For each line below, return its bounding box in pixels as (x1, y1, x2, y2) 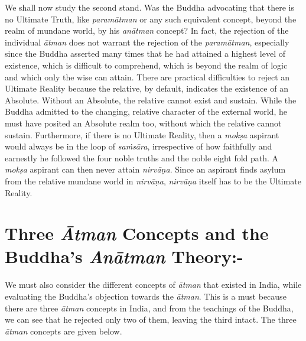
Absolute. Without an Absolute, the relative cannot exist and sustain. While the (5, 93, 297, 106)
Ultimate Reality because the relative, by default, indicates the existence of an (5, 82, 288, 95)
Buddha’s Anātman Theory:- (5, 244, 243, 269)
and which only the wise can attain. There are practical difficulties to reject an (5, 70, 290, 83)
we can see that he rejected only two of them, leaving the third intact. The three (5, 313, 297, 326)
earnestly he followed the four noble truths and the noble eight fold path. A (5, 151, 279, 164)
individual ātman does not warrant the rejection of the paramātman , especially (5, 35, 289, 48)
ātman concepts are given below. (5, 324, 122, 337)
